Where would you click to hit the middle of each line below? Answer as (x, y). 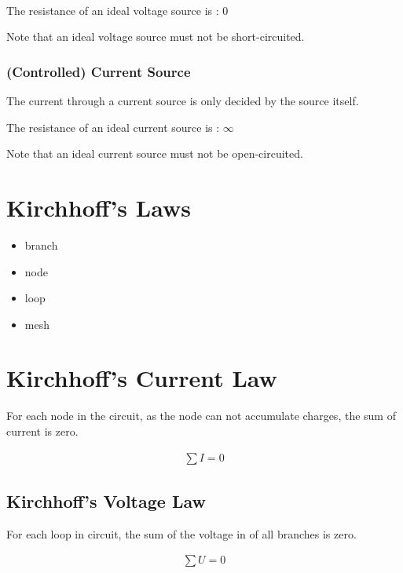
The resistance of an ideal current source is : (113, 127)
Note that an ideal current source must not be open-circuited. (155, 153)
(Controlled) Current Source (99, 71)
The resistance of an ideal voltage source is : (113, 10)
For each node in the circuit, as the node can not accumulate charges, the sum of (201, 416)
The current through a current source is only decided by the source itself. (183, 100)
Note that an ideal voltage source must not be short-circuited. (156, 36)
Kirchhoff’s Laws (99, 207)
